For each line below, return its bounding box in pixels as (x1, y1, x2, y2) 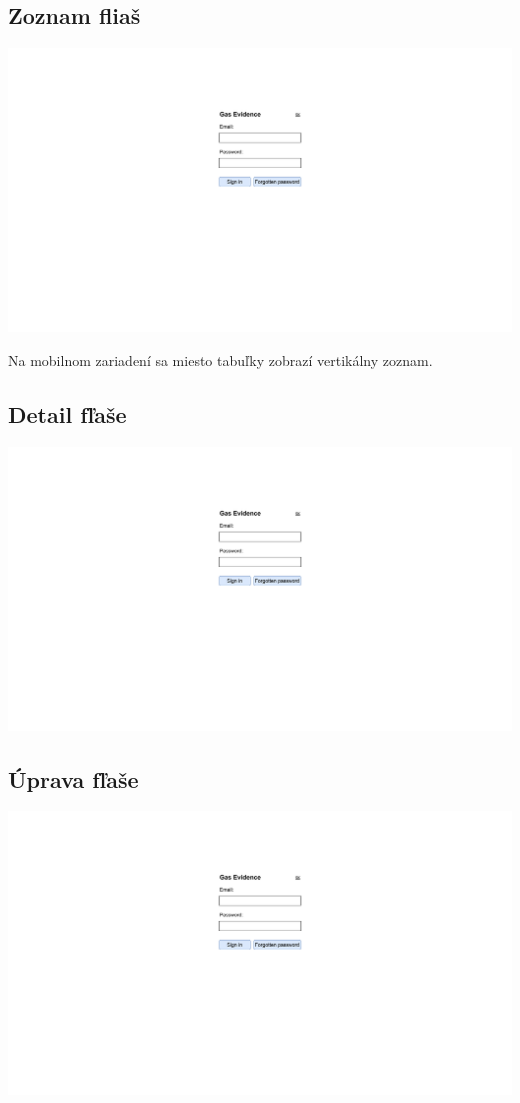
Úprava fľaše (8, 763, 139, 794)
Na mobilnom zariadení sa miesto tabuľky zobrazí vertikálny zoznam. (8, 349, 433, 370)
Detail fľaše (8, 398, 127, 429)
